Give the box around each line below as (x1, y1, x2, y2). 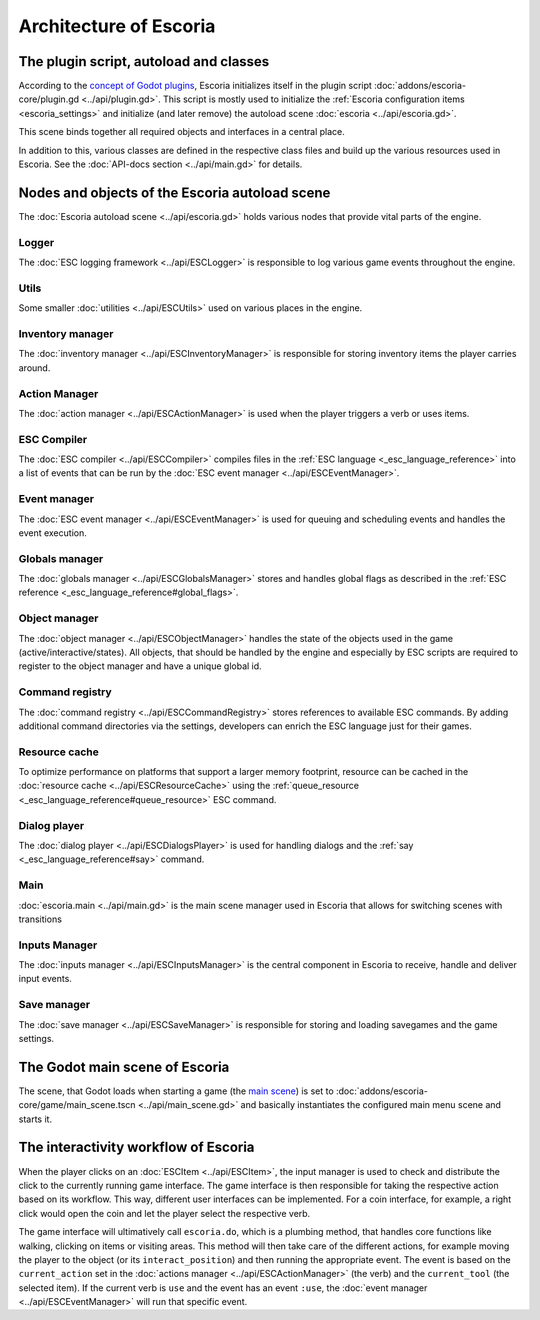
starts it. (18, 1113, 53, 1125)
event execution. (18, 526, 87, 539)
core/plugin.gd (18, 93, 80, 105)
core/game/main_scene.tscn (18, 1099, 136, 1111)
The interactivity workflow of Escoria (18, 1139, 255, 1156)
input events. (18, 973, 72, 985)
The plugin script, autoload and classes (18, 53, 270, 70)
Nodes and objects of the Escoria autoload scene (18, 184, 331, 201)
